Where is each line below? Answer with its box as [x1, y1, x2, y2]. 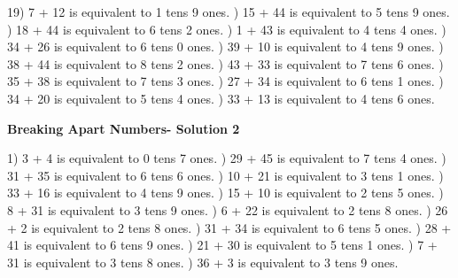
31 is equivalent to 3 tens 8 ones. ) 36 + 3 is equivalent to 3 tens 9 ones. [7, 252, 399, 271]
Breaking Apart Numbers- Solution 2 [7, 119, 240, 137]
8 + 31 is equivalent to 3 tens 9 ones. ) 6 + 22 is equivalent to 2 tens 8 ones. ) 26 [7, 200, 448, 219]
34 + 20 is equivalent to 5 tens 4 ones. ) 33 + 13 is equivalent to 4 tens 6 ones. [7, 89, 435, 107]
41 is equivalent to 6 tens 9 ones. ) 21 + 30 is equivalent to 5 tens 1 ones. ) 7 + [7, 236, 438, 254]
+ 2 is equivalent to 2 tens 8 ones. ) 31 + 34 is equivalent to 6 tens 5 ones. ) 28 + [7, 218, 452, 236]
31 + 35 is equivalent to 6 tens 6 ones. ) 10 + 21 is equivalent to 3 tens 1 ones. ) [7, 166, 444, 184]
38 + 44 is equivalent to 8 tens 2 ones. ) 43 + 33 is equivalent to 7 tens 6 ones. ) [7, 54, 444, 73]
